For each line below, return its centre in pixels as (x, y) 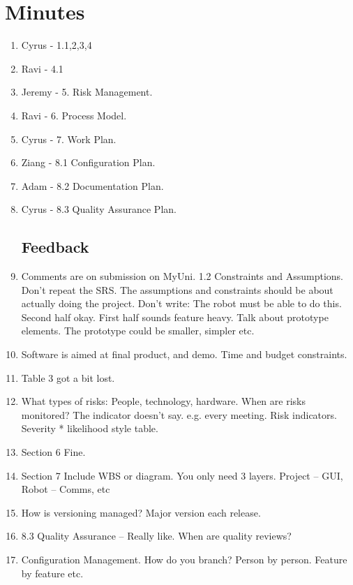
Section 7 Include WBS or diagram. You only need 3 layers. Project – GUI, (182, 475)
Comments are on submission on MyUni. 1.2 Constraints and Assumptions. (182, 276)
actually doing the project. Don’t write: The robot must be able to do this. (181, 303)
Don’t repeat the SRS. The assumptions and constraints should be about (177, 289)
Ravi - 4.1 (42, 68)
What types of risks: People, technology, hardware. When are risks (163, 401)
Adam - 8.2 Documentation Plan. (92, 185)
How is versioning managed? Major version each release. (141, 512)
